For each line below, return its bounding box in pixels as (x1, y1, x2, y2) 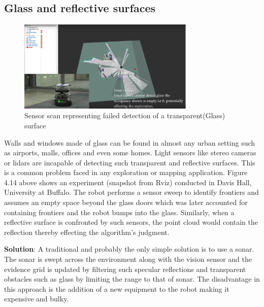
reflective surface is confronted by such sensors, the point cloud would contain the (4, 217, 258, 227)
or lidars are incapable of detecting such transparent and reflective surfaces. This (4, 157, 255, 167)
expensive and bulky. (4, 293, 69, 304)
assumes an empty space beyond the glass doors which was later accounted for (4, 197, 248, 208)
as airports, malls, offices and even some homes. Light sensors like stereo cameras (4, 147, 256, 158)
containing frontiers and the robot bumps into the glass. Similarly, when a (4, 207, 235, 217)
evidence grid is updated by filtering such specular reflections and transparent (4, 263, 246, 274)
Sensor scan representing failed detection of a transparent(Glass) (24, 110, 225, 121)
